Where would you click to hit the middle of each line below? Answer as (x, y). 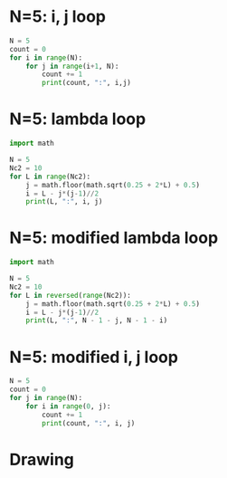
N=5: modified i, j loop (94, 357)
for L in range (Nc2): (50, 177)
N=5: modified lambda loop (114, 238)
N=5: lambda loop (78, 119)
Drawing (42, 459)
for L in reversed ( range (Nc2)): (70, 295)
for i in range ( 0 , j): (68, 406)
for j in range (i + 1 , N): (72, 66)
